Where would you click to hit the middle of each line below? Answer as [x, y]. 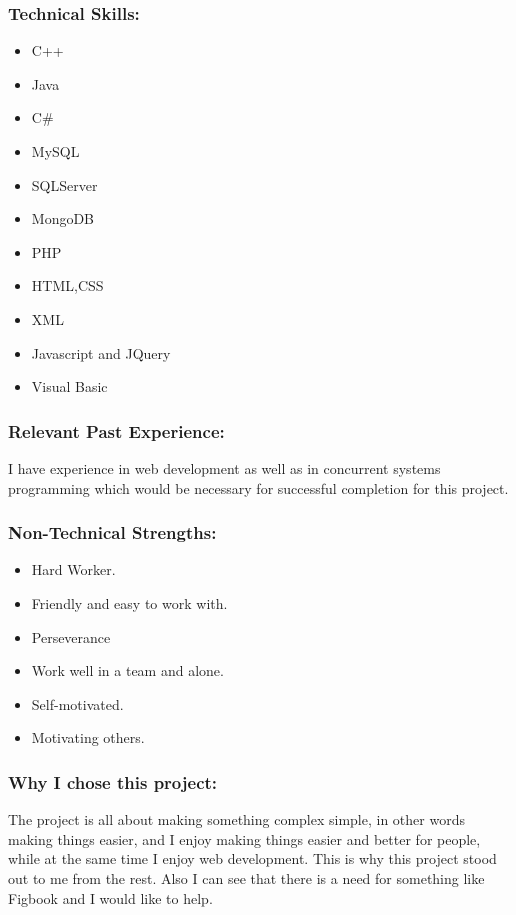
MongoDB [63, 218]
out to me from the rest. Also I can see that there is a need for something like [246, 877]
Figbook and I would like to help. [110, 897]
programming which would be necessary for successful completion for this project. [258, 487]
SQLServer [64, 184]
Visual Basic [69, 386]
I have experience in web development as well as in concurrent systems [224, 467]
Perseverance [71, 636]
